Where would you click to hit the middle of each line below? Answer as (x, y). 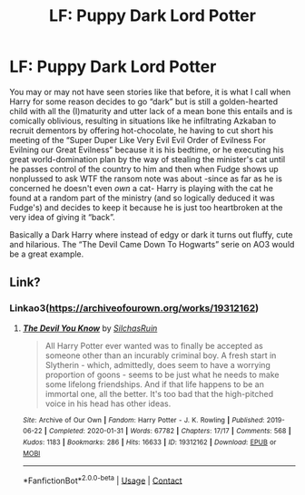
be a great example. (47, 254)
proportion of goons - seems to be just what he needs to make (162, 374)
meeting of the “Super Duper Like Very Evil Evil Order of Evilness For (138, 140)
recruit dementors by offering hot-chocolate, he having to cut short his (142, 130)
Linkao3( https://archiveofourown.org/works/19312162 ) (134, 308)
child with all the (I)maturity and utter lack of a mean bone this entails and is (151, 111)
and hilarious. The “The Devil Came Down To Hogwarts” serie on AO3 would (152, 244)
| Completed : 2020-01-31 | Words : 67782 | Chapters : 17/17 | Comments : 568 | (167, 432)
